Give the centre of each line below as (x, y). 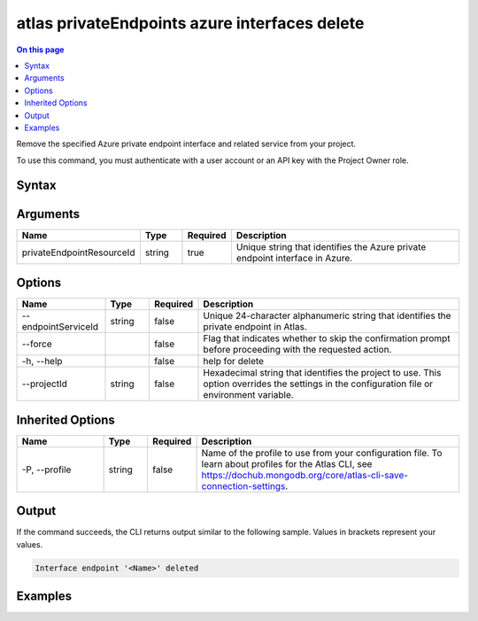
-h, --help (42, 361)
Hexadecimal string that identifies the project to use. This (322, 373)
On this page (40, 50)
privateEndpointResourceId (78, 252)
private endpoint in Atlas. (255, 327)
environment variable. (248, 395)
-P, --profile (46, 470)
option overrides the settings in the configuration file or (318, 384)
